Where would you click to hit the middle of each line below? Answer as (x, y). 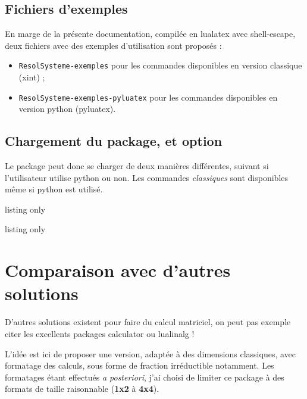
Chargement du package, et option (114, 141)
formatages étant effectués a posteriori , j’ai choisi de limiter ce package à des (145, 377)
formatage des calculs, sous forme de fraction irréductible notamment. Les (140, 365)
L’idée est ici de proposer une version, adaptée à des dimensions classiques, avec (150, 353)
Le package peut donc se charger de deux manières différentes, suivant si (137, 166)
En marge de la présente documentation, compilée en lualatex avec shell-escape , (150, 34)
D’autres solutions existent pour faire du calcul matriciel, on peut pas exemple (148, 322)
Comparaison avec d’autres (118, 270)
